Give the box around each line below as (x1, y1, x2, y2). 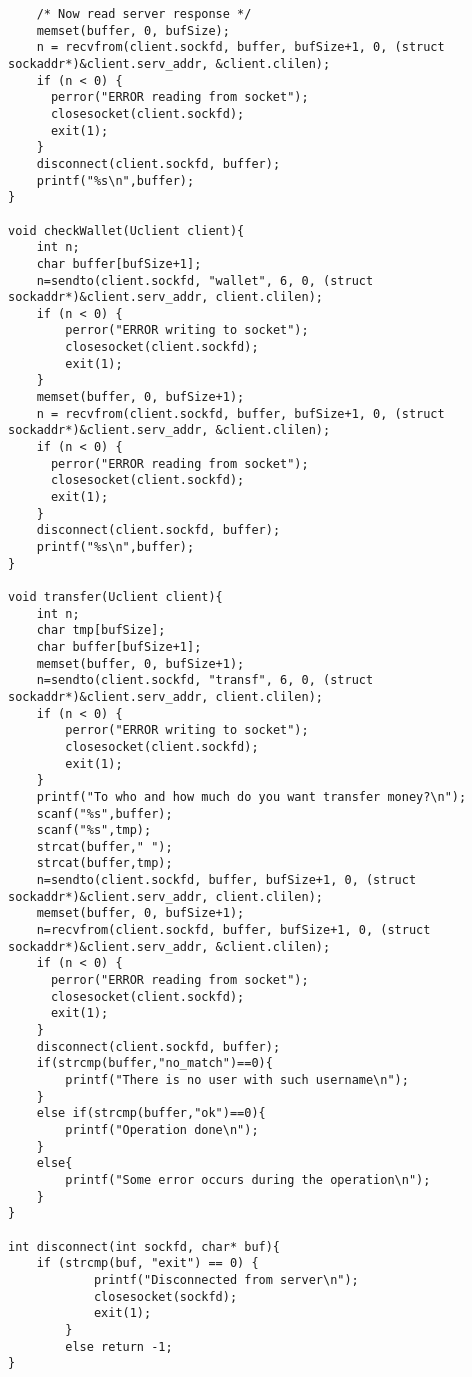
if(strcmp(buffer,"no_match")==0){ (36, 1056, 273, 1071)
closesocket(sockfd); (93, 1289, 238, 1304)
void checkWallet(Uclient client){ (8, 223, 245, 238)
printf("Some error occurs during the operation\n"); (65, 1172, 431, 1187)
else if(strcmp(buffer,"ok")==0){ (36, 1106, 266, 1121)
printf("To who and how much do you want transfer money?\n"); (36, 789, 467, 804)
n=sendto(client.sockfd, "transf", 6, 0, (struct (36, 673, 374, 688)
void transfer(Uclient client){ (8, 589, 223, 604)
